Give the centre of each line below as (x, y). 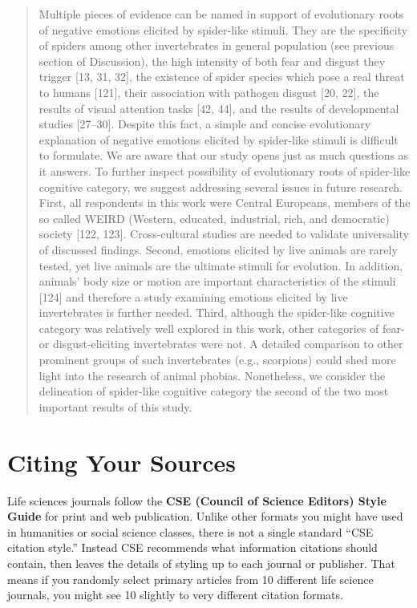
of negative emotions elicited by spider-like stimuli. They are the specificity (223, 29)
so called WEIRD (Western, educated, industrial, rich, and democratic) (214, 218)
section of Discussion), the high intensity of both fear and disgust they (212, 61)
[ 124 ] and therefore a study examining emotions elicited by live (193, 296)
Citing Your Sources (121, 462)
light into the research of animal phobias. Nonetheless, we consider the (212, 375)
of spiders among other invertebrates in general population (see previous (217, 45)
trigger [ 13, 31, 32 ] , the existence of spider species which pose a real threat (222, 77)
